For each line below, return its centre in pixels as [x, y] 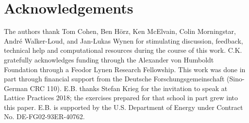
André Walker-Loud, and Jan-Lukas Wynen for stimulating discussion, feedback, [124, 40]
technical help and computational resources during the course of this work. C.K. [123, 50]
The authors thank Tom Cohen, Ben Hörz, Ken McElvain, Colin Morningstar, [120, 31]
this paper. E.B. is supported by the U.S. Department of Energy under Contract [124, 107]
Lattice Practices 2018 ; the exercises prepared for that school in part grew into [121, 98]
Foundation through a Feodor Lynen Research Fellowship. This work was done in [125, 69]
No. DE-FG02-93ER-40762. [44, 116]
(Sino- [236, 79]
